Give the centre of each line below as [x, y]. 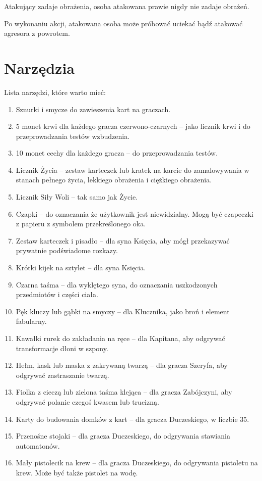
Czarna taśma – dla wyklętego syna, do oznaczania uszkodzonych [117, 284]
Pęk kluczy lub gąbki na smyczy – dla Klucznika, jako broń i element [123, 311]
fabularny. [31, 321]
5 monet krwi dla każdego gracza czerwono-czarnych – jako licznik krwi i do [133, 126]
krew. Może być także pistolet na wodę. [77, 472]
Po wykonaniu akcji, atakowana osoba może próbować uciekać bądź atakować [123, 23]
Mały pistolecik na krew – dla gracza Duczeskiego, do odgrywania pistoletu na [137, 463]
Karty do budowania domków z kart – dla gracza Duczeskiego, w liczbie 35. [133, 419]
